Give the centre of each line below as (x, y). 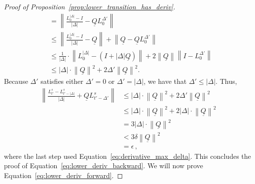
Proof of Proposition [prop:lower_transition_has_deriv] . (90, 6)
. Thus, (226, 81)
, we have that (165, 81)
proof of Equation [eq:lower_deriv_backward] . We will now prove (104, 166)
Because (16, 81)
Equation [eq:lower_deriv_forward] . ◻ (64, 175)
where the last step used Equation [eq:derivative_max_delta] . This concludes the (127, 156)
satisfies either (62, 81)
